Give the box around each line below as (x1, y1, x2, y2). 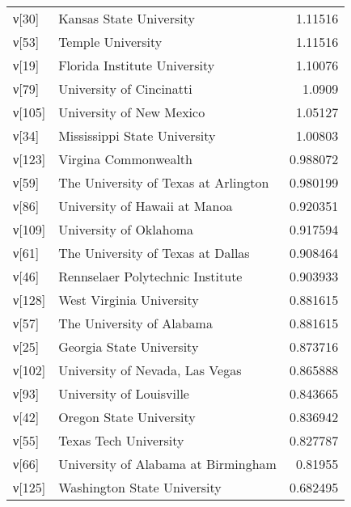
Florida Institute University (58, 56, 215, 74)
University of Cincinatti (58, 79, 192, 98)
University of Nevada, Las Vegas (58, 361, 242, 379)
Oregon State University (58, 408, 196, 426)
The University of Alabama (58, 314, 213, 332)
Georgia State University (58, 337, 199, 356)
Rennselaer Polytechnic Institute (58, 267, 243, 285)
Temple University (58, 32, 163, 51)
